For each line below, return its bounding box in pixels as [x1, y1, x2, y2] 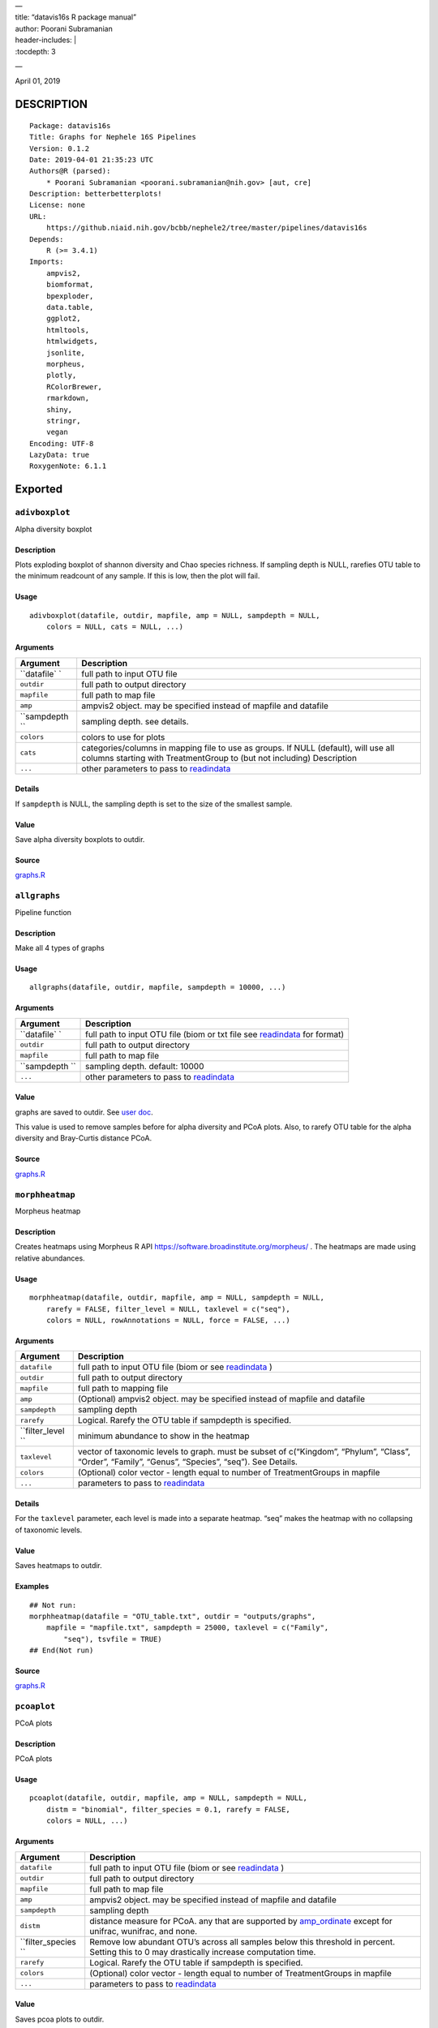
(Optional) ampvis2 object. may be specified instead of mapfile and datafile [77, 1394, 365, 1405]
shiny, [45, 405, 73, 414]
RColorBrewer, [45, 382, 103, 391]
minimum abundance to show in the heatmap [77, 1430, 251, 1442]
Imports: [29, 257, 64, 267]
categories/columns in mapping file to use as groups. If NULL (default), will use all [81, 742, 395, 754]
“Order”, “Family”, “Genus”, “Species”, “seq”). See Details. [77, 1456, 298, 1467]
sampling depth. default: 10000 [85, 1060, 204, 1072]
